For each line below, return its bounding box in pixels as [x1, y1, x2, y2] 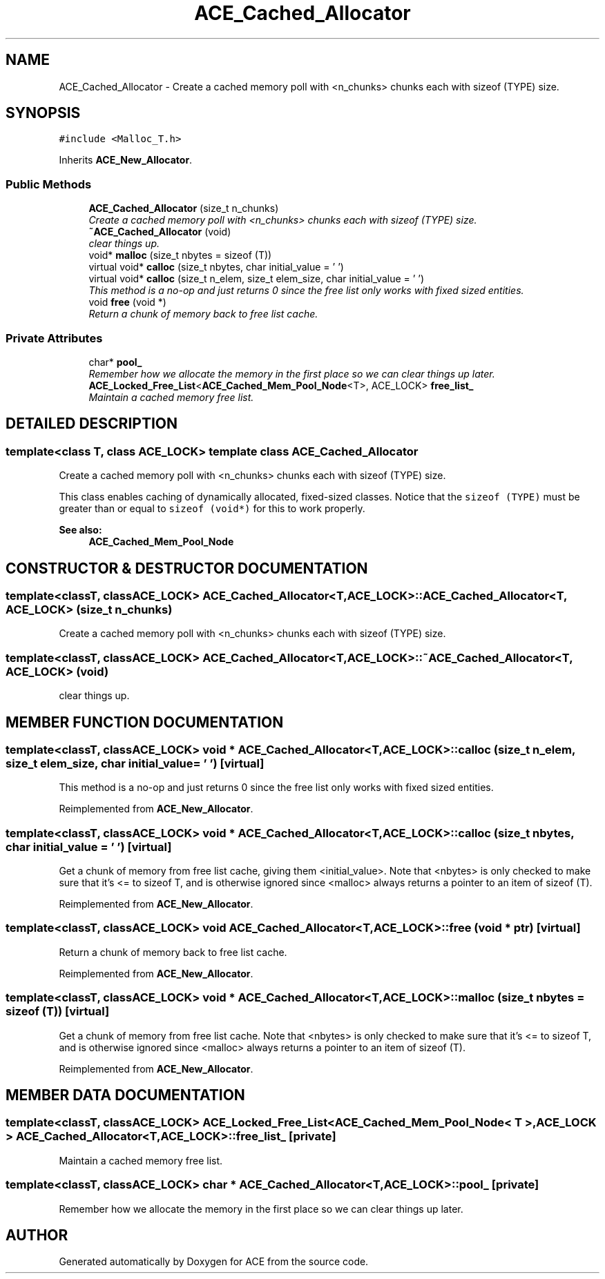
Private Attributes [6, 331, 103, 345]
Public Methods [6, 177, 92, 191]
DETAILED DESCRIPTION [6, 415, 178, 433]
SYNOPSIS [6, 104, 81, 122]
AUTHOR [6, 1226, 68, 1244]
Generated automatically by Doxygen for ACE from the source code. [59, 1256, 369, 1268]
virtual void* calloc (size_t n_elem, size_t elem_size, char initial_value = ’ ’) [88, 273, 425, 285]
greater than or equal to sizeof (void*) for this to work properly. [59, 502, 365, 515]
